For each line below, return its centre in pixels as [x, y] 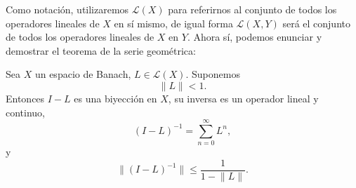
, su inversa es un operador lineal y [243, 98]
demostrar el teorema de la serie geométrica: [101, 50]
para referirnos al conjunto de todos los [252, 9]
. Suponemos [213, 74]
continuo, [26, 112]
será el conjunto [316, 23]
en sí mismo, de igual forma [173, 23]
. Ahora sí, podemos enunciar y [255, 37]
